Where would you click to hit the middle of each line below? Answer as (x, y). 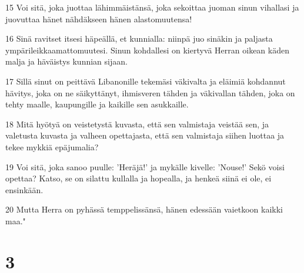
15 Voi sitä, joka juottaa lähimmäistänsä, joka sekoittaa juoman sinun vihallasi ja (152, 7)
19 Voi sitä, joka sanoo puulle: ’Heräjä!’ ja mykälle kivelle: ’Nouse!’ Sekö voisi (145, 166)
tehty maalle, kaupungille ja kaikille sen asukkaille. (97, 104)
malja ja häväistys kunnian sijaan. (66, 61)
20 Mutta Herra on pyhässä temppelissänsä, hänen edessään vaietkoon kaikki (144, 209)
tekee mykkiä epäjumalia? (52, 146)
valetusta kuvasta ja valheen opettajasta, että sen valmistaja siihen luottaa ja (145, 135)
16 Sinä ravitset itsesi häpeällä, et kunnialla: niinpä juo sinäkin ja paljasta (139, 38)
